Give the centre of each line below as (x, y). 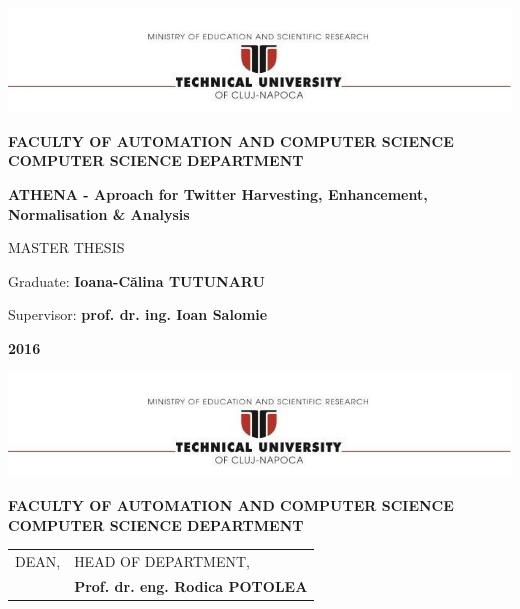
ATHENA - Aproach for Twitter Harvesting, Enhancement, (218, 193)
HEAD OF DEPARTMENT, (162, 561)
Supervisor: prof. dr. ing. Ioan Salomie (138, 314)
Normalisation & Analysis (99, 213)
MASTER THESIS (66, 247)
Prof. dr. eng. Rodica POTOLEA (191, 586)
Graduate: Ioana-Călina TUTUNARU (136, 280)
